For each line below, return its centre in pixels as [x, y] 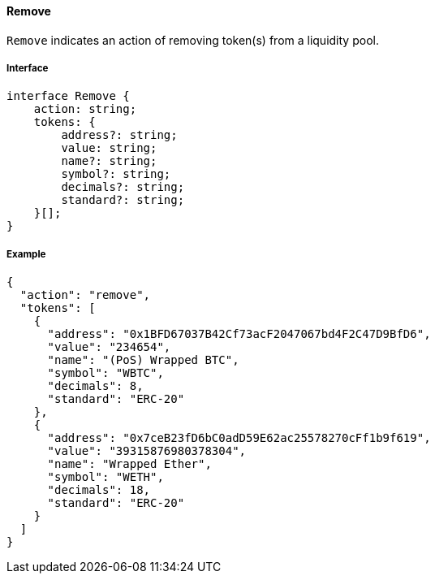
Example [26, 254]
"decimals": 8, [95, 386]
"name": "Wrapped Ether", [129, 464]
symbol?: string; [116, 174]
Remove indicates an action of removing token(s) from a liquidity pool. [193, 40]
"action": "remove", [85, 295]
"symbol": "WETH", [106, 477]
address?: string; [119, 135]
